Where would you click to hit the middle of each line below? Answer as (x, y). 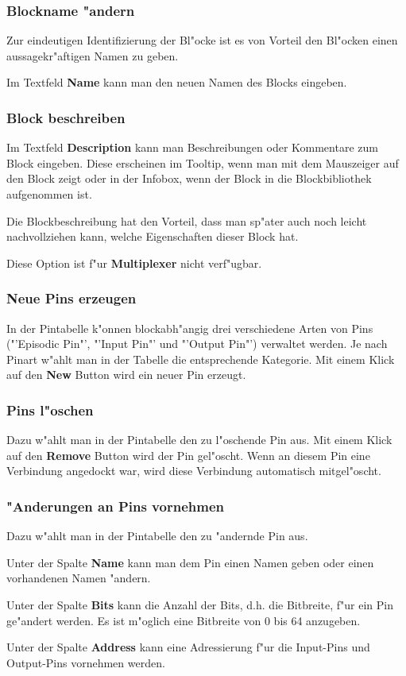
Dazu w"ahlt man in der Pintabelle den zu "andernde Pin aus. (157, 536)
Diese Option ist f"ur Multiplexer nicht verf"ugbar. (134, 263)
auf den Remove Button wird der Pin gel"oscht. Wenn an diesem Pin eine (188, 455)
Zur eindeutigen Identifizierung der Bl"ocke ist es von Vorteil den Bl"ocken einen (202, 40)
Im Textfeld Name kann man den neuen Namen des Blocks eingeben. (177, 82)
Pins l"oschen (50, 409)
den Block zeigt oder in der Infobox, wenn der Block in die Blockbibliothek (189, 178)
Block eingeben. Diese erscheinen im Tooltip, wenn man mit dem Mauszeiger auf (203, 162)
